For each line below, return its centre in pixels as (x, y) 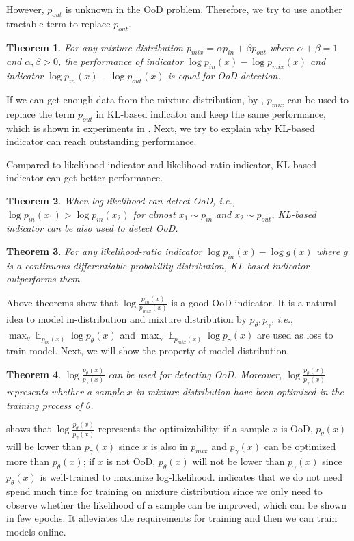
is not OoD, (131, 461)
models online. (36, 531)
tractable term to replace (58, 23)
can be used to (318, 99)
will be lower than (44, 446)
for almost (154, 214)
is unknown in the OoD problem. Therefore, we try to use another (204, 9)
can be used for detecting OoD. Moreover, (195, 374)
